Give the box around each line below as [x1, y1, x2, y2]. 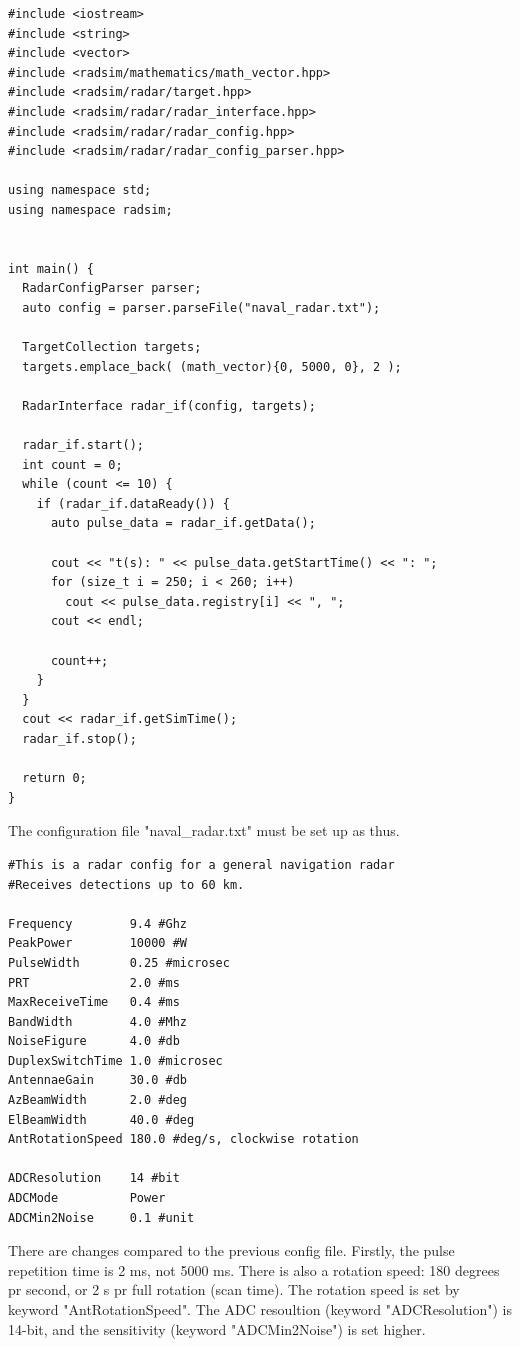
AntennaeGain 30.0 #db [8, 1073, 187, 1088]
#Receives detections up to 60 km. [8, 877, 245, 892]
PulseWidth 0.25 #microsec [8, 955, 230, 970]
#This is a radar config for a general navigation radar [8, 857, 395, 872]
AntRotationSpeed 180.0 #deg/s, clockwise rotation [8, 1132, 359, 1147]
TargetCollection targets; [22, 340, 202, 355]
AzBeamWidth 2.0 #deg [8, 1093, 187, 1108]
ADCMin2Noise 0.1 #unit [8, 1210, 195, 1225]
